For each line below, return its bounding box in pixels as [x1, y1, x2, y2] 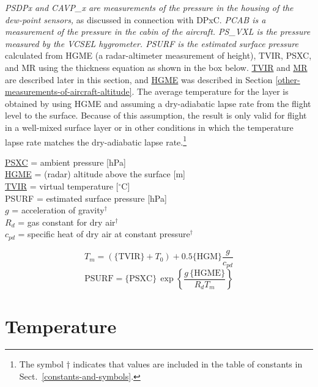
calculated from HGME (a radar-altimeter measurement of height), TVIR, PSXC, [5, 49, 312, 62]
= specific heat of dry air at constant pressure [18, 227, 190, 240]
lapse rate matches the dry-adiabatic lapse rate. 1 [5, 133, 187, 148]
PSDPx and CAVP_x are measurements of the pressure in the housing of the [5, 1, 294, 13]
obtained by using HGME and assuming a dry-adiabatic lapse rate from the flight [5, 97, 311, 109]
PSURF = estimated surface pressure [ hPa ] [5, 191, 167, 204]
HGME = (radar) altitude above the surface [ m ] [5, 168, 185, 180]
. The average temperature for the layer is [131, 85, 289, 98]
